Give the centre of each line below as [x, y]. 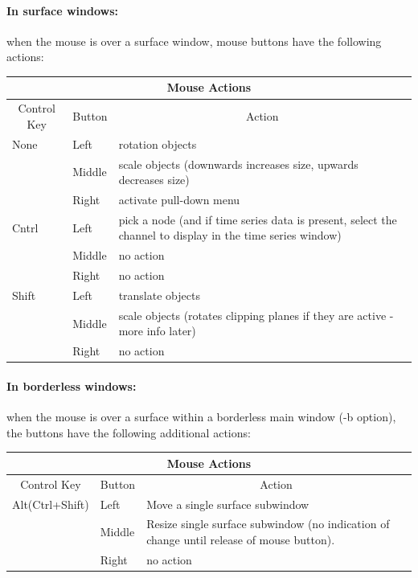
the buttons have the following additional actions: [129, 432]
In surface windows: [63, 10]
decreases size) [154, 180]
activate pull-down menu [179, 200]
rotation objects [158, 143]
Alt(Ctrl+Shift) [51, 504]
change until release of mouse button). [241, 539]
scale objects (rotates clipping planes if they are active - [256, 315]
